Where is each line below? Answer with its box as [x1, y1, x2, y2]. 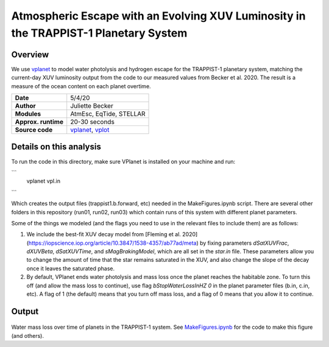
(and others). [11, 332, 44, 339]
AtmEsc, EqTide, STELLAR [70, 110, 146, 118]
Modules [15, 110, 41, 118]
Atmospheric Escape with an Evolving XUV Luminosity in [11, 9, 306, 23]
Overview [11, 49, 49, 60]
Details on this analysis [11, 142, 102, 152]
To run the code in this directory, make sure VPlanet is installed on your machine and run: [11, 158, 236, 165]
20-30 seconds [70, 117, 115, 126]
